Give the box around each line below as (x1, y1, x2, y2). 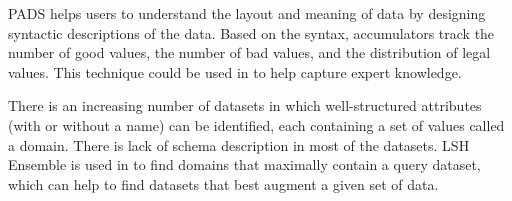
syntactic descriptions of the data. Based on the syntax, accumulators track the (8, 22, 495, 43)
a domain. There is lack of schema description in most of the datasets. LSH (8, 134, 470, 155)
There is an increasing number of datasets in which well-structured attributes (8, 95, 482, 116)
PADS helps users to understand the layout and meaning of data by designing (8, 3, 486, 23)
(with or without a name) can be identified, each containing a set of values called (8, 114, 505, 135)
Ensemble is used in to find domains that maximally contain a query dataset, (8, 154, 481, 175)
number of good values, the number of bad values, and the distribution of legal (8, 42, 491, 63)
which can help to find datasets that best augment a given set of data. (8, 173, 439, 194)
